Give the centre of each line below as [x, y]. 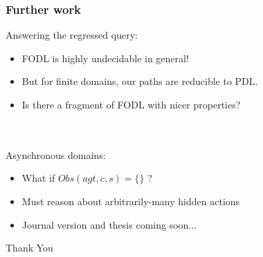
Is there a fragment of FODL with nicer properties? [131, 104]
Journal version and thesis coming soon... [109, 224]
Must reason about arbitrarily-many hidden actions [131, 201]
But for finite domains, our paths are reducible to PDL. [140, 81]
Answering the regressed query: [72, 35]
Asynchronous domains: [56, 154]
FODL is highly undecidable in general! [105, 58]
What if [38, 178]
